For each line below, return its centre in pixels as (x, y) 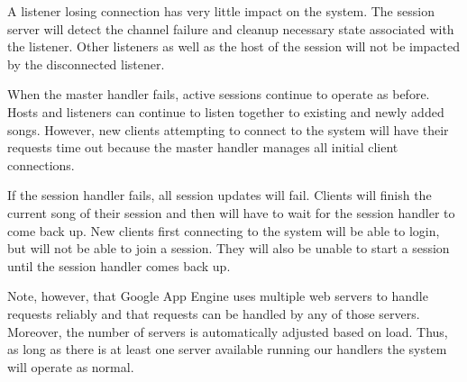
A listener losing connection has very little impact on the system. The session (221, 11)
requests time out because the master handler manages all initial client (203, 147)
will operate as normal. (71, 366)
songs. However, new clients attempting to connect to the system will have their (228, 129)
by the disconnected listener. (86, 64)
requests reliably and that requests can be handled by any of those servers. (214, 313)
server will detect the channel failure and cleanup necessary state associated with (231, 28)
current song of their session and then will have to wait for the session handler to (231, 212)
